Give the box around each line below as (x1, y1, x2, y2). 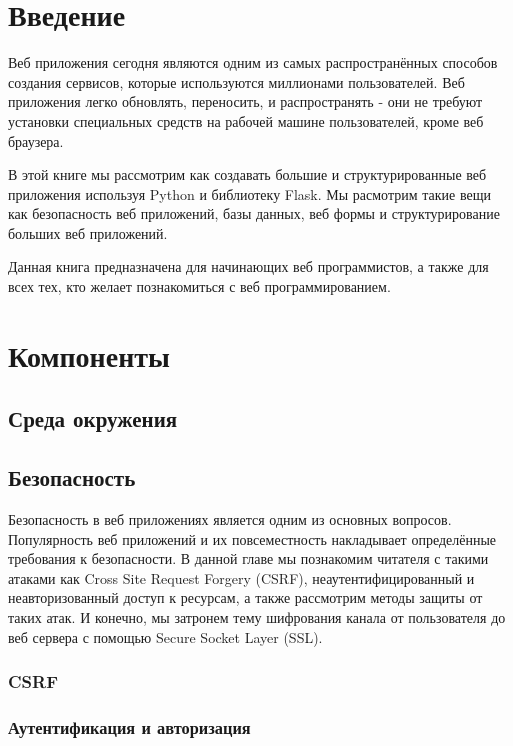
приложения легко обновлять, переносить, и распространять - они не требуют (8, 91, 483, 112)
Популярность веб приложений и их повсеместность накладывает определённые (8, 528, 497, 549)
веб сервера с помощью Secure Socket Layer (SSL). (8, 626, 323, 647)
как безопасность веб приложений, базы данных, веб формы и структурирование (8, 203, 500, 224)
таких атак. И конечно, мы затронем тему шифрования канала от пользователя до (8, 606, 506, 627)
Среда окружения (8, 403, 178, 434)
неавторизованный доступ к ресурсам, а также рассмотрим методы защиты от (8, 587, 483, 608)
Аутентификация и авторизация (8, 714, 251, 739)
